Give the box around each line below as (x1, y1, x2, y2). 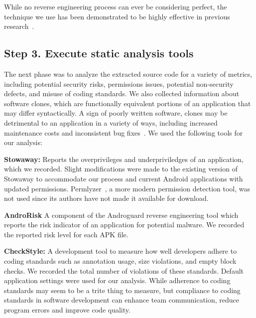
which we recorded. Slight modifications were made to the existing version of (4, 163, 238, 174)
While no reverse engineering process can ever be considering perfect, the (4, 1, 227, 11)
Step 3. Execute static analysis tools (4, 45, 194, 61)
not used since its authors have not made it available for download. (4, 193, 209, 203)
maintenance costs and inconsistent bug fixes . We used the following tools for (4, 127, 243, 138)
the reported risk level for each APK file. (4, 229, 128, 239)
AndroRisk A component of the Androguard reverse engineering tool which (4, 209, 239, 220)
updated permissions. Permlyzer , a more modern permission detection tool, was (4, 183, 250, 193)
